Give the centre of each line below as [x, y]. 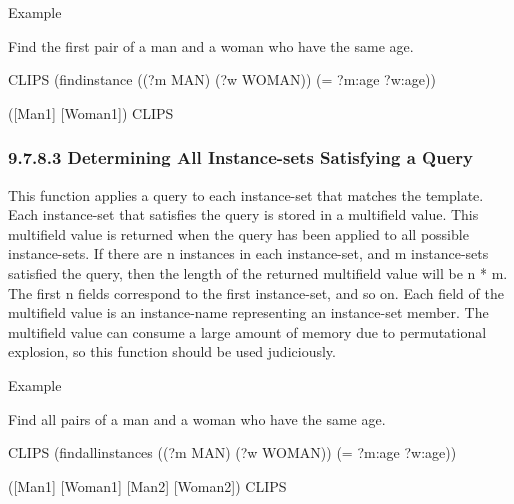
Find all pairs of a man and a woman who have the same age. [197, 418]
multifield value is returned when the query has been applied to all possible [238, 233]
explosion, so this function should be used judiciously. [172, 351]
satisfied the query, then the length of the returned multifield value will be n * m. [258, 272]
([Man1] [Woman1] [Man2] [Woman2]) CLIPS [147, 485]
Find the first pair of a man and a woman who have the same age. [211, 45]
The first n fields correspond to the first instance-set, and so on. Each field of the [256, 292]
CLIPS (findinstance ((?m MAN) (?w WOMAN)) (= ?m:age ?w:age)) [222, 79]
